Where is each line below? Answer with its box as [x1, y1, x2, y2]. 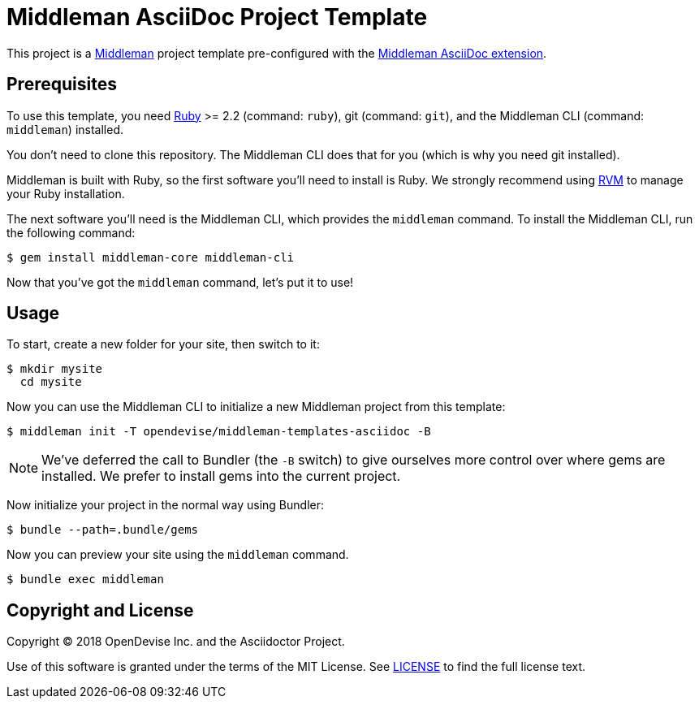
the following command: [6, 225, 136, 240]
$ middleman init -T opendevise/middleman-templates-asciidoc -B [6, 425, 431, 439]
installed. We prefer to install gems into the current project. [41, 468, 401, 485]
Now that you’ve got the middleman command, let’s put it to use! [6, 275, 354, 289]
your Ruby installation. [6, 186, 125, 201]
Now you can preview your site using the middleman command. [6, 547, 349, 562]
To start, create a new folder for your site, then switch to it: [6, 337, 320, 352]
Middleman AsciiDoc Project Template [6, 3, 428, 31]
